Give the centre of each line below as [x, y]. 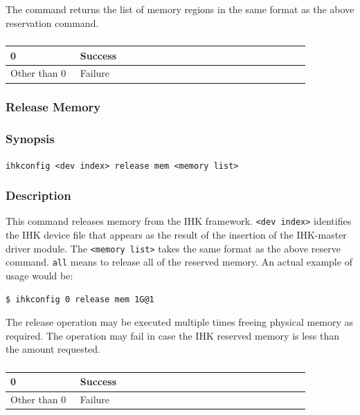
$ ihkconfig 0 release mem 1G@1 [80, 299]
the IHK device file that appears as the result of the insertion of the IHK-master [176, 235]
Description [38, 195]
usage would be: [39, 276]
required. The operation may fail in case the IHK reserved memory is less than [173, 335]
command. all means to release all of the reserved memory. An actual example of [179, 262]
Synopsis [30, 139]
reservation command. [52, 22]
